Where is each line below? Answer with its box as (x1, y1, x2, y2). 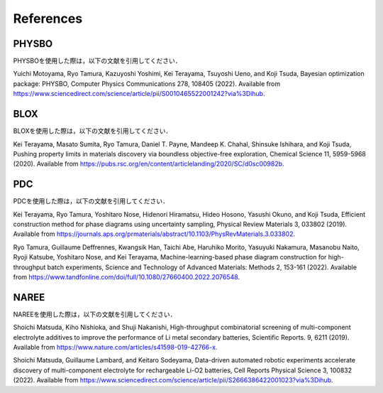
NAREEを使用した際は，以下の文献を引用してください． (13, 310, 177, 318)
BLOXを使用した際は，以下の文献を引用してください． (13, 126, 172, 135)
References (13, 11, 83, 26)
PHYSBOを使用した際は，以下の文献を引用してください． (13, 57, 182, 65)
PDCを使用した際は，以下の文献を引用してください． (13, 197, 170, 205)
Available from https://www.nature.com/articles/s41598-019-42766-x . (13, 343, 218, 352)
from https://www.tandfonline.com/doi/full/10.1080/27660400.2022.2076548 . (13, 272, 240, 281)
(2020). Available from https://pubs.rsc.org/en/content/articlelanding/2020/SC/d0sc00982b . (13, 160, 284, 168)
